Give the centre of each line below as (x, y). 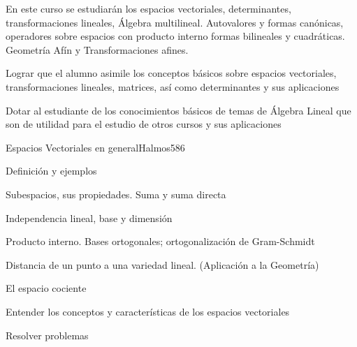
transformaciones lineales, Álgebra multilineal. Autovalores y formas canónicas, (175, 22)
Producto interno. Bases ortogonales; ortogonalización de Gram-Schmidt (160, 241)
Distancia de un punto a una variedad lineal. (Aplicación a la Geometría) (162, 264)
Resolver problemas (47, 335)
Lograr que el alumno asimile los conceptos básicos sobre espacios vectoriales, (171, 73)
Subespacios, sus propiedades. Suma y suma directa (116, 194)
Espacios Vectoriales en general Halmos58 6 (95, 147)
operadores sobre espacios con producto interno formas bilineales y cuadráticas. (175, 36)
